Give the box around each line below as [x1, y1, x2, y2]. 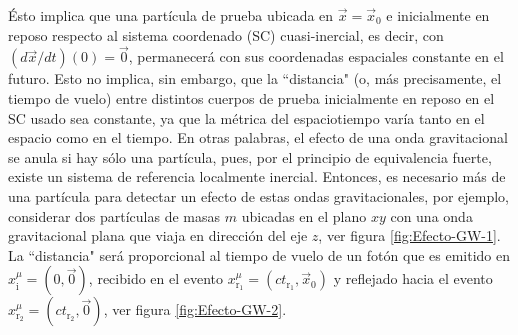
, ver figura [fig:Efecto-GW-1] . [318, 225, 501, 246]
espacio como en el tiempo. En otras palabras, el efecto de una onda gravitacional [8, 127, 508, 148]
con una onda [390, 205, 473, 226]
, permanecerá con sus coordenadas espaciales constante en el [128, 46, 504, 67]
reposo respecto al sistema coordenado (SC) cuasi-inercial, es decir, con [8, 24, 444, 45]
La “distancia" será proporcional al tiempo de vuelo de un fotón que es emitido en [8, 244, 510, 265]
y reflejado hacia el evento [333, 268, 493, 289]
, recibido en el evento [88, 268, 224, 289]
